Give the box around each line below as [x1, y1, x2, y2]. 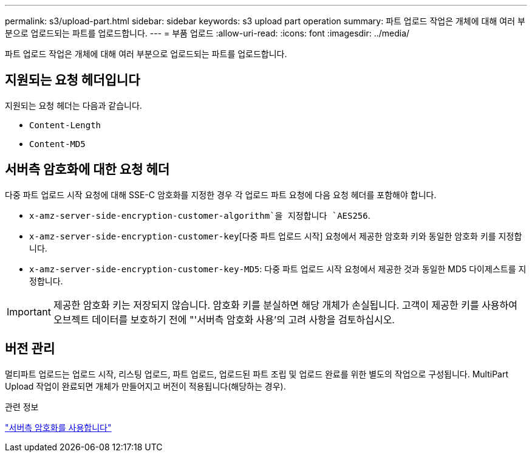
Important [7, 305, 51, 318]
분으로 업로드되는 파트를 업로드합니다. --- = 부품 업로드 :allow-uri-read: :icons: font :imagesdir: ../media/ [5, 28, 410, 38]
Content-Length [29, 120, 101, 130]
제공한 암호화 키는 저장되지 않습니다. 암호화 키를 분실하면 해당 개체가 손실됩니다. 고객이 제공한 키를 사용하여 [53, 298, 518, 311]
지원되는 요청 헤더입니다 [5, 72, 140, 88]
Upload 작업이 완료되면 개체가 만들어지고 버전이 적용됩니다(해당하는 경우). [5, 380, 286, 391]
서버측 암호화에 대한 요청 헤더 [5, 162, 170, 177]
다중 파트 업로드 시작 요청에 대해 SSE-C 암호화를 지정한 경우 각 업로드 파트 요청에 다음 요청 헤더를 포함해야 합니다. [5, 189, 437, 200]
